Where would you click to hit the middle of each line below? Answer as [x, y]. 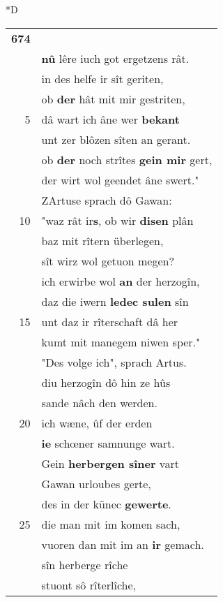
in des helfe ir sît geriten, [102, 78]
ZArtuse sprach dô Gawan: [107, 200]
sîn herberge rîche [85, 564]
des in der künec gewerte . [106, 504]
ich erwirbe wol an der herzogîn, [121, 281]
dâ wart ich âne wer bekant [110, 119]
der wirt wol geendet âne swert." [120, 179]
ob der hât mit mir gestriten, [113, 98]
